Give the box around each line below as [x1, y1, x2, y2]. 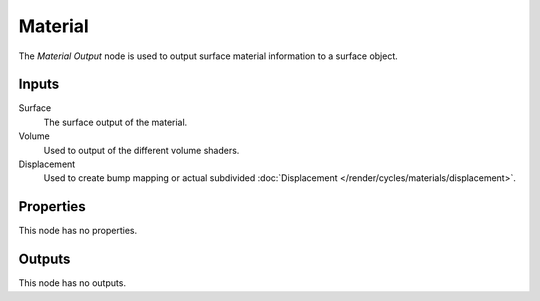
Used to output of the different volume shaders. [43, 144, 240, 156]
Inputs [18, 76, 60, 93]
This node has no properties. [18, 225, 138, 237]
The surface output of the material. [43, 116, 188, 128]
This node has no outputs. [18, 277, 127, 289]
